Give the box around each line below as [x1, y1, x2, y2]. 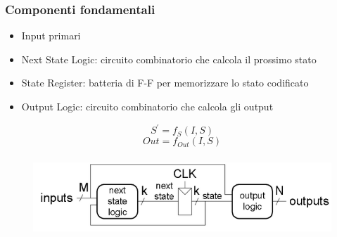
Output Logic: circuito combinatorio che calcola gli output [21, 99, 274, 113]
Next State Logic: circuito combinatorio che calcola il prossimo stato [21, 51, 317, 66]
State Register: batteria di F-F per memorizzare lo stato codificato [21, 75, 309, 90]
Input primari [21, 28, 81, 43]
